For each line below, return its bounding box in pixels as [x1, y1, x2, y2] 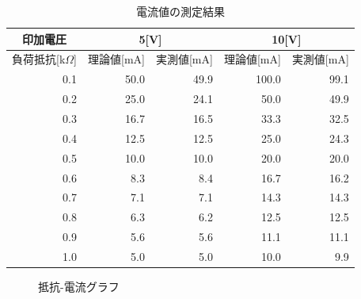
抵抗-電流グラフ [38, 278, 120, 294]
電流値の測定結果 [135, 3, 225, 19]
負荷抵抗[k [12, 51, 66, 67]
